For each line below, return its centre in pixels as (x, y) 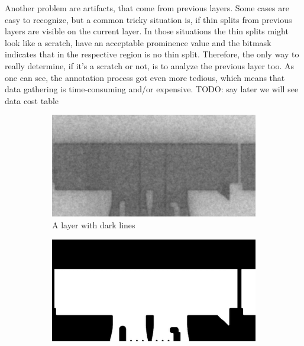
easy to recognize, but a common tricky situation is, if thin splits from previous (148, 19)
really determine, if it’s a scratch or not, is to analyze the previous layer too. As (150, 65)
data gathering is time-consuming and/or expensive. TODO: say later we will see (152, 89)
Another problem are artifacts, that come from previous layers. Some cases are (147, 8)
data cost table (32, 100)
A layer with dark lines (94, 224)
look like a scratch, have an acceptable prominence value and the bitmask (138, 42)
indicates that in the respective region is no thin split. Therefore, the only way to (152, 54)
